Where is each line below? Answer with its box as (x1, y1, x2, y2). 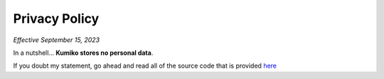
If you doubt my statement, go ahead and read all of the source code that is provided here (13, 61, 277, 70)
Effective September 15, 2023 (13, 36, 100, 44)
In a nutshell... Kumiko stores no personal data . (13, 48, 154, 57)
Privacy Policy (13, 11, 100, 26)
